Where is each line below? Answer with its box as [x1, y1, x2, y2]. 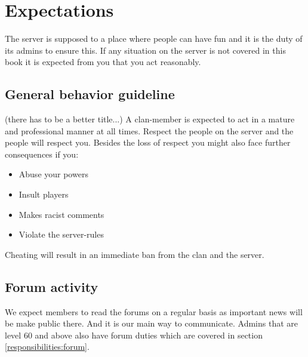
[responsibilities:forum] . [5, 340, 90, 353]
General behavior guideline [5, 85, 175, 103]
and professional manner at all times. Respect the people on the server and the [5, 124, 294, 137]
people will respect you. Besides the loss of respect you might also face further [5, 136, 291, 149]
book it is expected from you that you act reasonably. [5, 56, 201, 68]
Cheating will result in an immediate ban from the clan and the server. [5, 248, 264, 260]
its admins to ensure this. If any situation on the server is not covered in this [5, 44, 286, 56]
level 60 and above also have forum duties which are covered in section [5, 328, 263, 341]
